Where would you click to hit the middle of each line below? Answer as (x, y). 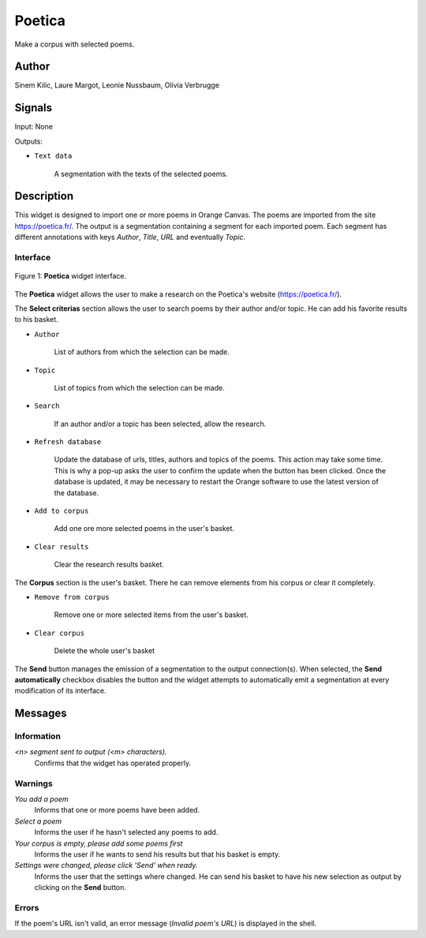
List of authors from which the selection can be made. (142, 352)
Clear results (62, 547)
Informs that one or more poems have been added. (117, 810)
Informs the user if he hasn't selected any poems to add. (126, 832)
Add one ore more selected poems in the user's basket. (144, 529)
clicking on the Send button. (80, 888)
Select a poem (38, 821)
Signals (34, 108)
